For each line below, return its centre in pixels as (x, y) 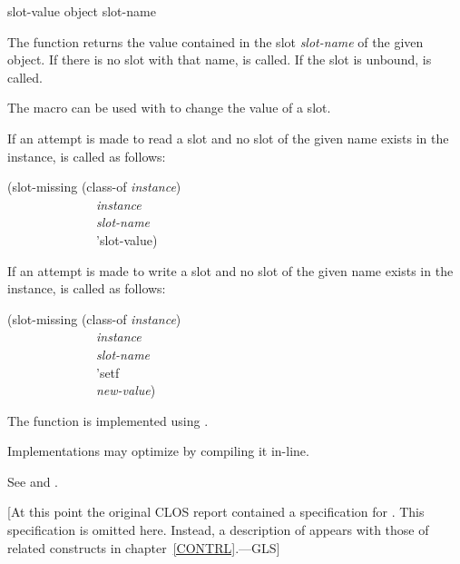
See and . (33, 481)
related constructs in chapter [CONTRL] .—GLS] (144, 547)
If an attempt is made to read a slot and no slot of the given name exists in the (228, 138)
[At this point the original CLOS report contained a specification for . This (216, 512)
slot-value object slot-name (82, 11)
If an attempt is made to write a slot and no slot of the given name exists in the (230, 270)
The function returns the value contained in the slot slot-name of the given (215, 41)
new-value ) (126, 390)
